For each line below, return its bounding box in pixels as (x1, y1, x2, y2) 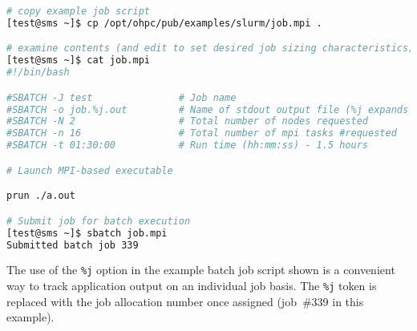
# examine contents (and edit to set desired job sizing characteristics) (6, 42, 415, 54)
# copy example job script (6, 6, 150, 17)
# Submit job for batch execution (6, 215, 191, 227)
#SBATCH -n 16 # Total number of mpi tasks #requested (6, 127, 397, 139)
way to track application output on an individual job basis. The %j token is (6, 277, 377, 294)
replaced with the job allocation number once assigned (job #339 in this (6, 293, 364, 309)
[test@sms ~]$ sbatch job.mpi (6, 227, 168, 239)
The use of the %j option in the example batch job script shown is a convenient (6, 261, 395, 278)
